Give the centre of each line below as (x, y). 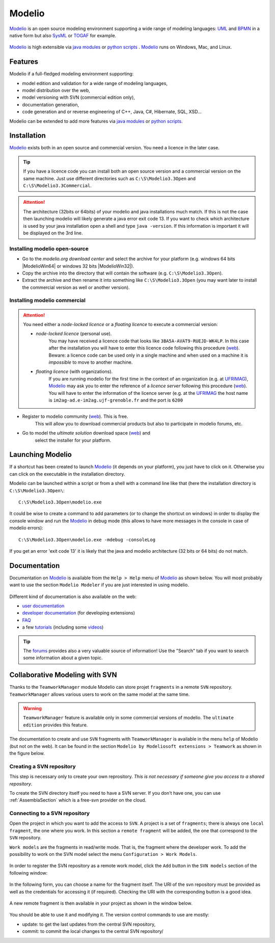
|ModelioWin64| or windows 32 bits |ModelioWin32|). (78, 266)
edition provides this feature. (56, 725)
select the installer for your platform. (73, 440)
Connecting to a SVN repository (50, 814)
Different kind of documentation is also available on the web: (73, 597)
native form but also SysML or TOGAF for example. (63, 35)
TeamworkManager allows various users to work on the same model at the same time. (100, 694)
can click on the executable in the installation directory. (67, 474)
